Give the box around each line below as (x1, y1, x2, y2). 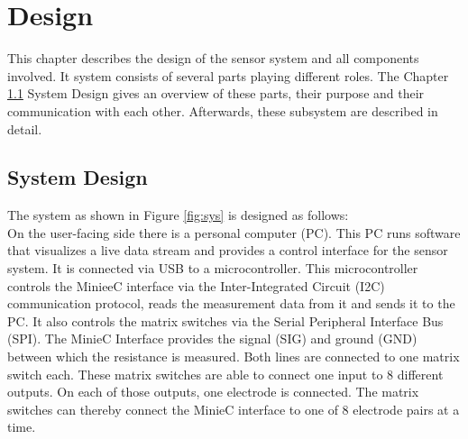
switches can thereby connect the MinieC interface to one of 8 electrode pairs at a (7, 399, 460, 418)
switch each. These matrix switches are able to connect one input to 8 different (7, 364, 444, 383)
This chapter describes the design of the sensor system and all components (7, 49, 419, 68)
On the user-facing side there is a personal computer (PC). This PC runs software (7, 223, 461, 242)
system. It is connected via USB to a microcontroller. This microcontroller (7, 259, 418, 278)
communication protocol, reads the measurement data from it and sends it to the (7, 294, 455, 313)
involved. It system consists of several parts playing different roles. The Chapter (7, 66, 449, 85)
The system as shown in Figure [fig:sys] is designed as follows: (7, 206, 349, 224)
